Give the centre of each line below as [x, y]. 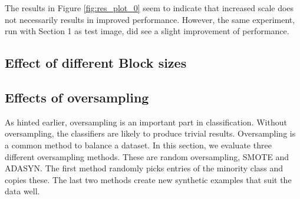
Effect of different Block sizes [96, 63]
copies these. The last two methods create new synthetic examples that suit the [148, 179]
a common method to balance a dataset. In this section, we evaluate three [138, 145]
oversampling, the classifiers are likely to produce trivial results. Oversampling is [150, 133]
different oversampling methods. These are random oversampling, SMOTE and [147, 156]
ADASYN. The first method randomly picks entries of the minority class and [144, 168]
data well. [22, 191]
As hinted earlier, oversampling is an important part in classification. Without [146, 122]
